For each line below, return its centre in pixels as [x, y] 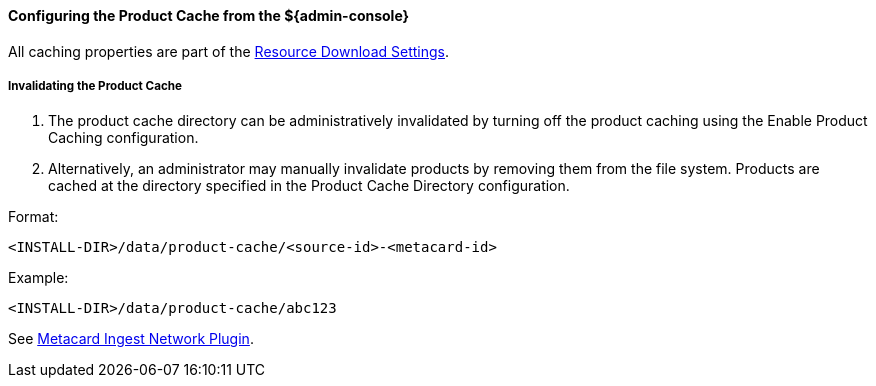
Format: [33, 217]
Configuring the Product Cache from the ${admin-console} [209, 15]
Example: [38, 278]
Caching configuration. [123, 138]
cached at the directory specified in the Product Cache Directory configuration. [309, 186]
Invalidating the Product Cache [95, 86]
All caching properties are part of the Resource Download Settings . [228, 51]
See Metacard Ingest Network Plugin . [131, 339]
